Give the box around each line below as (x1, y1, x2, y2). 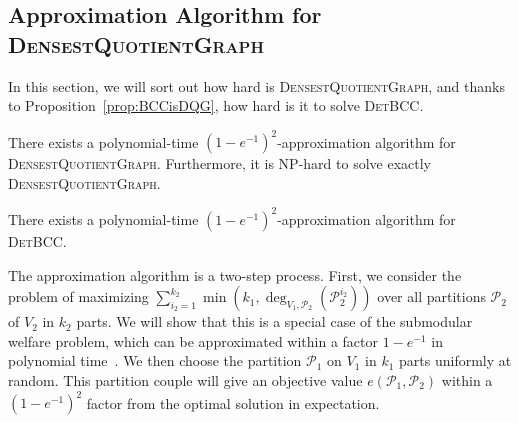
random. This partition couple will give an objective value (8, 369, 363, 390)
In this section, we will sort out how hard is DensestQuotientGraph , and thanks (8, 75, 505, 96)
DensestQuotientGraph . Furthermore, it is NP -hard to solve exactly (8, 153, 431, 174)
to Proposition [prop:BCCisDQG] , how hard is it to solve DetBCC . (8, 95, 424, 116)
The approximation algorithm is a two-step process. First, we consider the (8, 264, 462, 285)
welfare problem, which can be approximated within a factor (8, 330, 379, 351)
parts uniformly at (399, 350, 512, 371)
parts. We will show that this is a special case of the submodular (76, 311, 473, 332)
